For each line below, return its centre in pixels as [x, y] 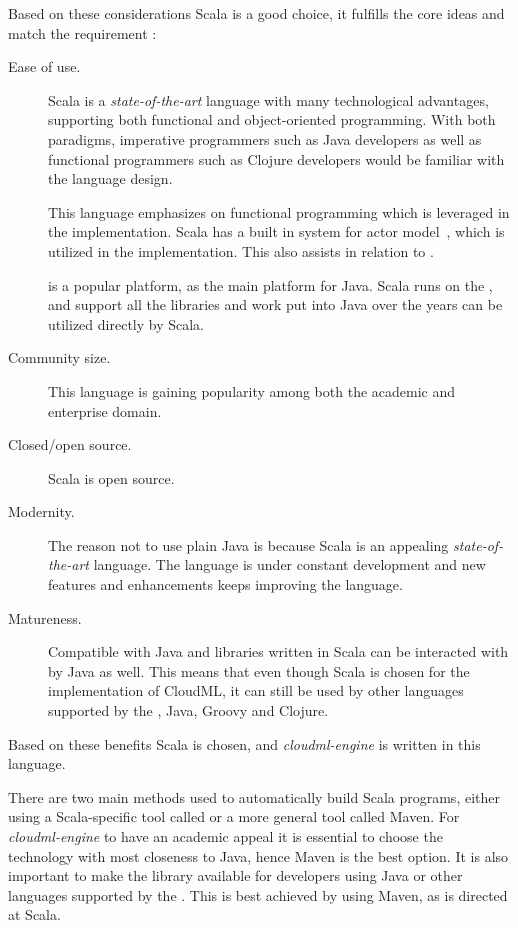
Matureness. [45, 617]
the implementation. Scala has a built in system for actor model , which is [276, 231]
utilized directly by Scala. [126, 323]
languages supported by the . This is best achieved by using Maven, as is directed [258, 894]
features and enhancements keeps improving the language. [225, 584]
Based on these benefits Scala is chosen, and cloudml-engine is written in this [244, 743]
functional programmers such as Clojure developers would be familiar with [276, 158]
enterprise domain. [105, 410]
